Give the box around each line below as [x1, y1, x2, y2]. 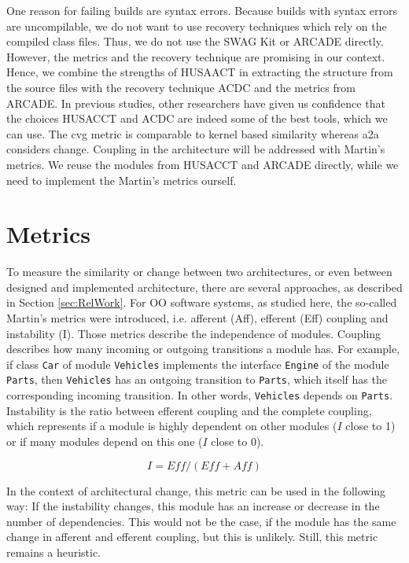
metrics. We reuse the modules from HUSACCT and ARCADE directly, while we [6, 156, 399, 172]
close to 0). [211, 432, 264, 449]
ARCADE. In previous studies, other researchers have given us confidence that [6, 94, 385, 111]
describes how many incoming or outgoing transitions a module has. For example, [6, 340, 400, 357]
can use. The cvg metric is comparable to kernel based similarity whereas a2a [6, 125, 379, 142]
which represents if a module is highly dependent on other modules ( [6, 418, 337, 434]
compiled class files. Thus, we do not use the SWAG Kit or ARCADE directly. [6, 33, 384, 50]
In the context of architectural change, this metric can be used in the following [6, 482, 386, 499]
